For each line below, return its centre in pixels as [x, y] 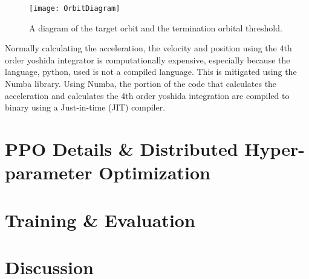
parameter [49, 172]
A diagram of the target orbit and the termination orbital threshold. [156, 27]
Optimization [155, 172]
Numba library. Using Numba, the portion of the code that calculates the [141, 84]
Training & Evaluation [100, 220]
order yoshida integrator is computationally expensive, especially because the [148, 59]
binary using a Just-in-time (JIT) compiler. [85, 107]
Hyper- [275, 149]
